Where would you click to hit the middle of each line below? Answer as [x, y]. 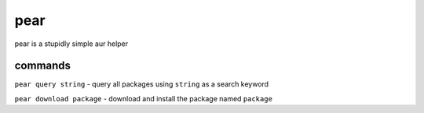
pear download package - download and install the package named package [143, 98]
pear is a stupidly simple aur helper [71, 44]
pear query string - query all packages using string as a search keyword [142, 84]
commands [42, 66]
